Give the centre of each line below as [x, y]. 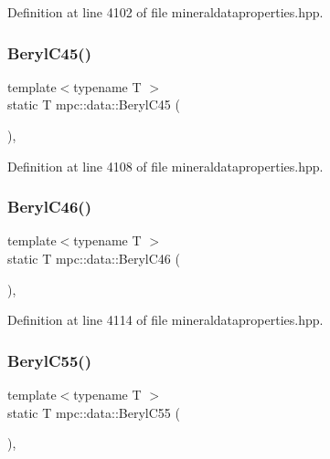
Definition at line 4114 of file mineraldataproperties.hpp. [165, 320]
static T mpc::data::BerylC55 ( [94, 412]
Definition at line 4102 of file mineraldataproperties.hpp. [165, 12]
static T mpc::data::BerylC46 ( [94, 258]
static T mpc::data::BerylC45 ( [94, 104]
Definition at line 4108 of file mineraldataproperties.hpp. [165, 166]
